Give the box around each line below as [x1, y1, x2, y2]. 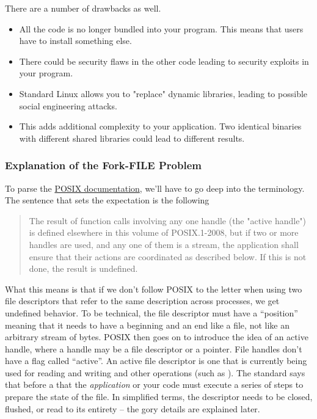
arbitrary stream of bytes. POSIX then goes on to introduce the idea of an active [5, 330, 308, 343]
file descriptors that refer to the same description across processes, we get [5, 294, 280, 307]
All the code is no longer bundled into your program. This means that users [19, 22, 304, 35]
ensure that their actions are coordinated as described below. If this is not [29, 250, 307, 263]
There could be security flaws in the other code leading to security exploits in [19, 54, 309, 67]
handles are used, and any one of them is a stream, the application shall [29, 238, 299, 250]
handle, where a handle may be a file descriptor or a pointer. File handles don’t [5, 342, 302, 355]
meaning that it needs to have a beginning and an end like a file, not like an [5, 318, 290, 331]
